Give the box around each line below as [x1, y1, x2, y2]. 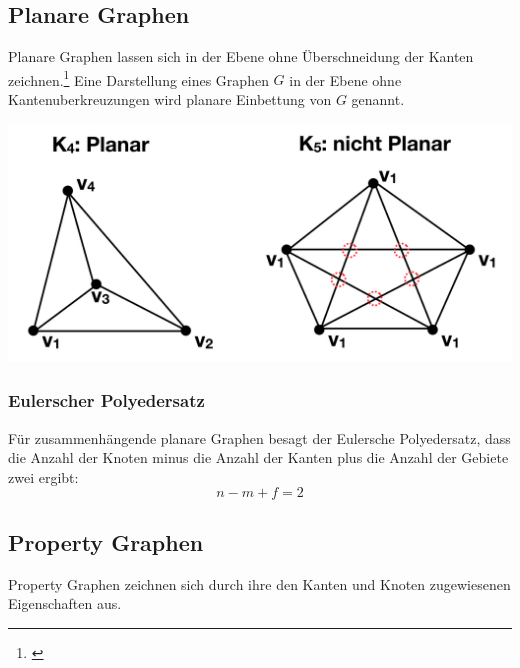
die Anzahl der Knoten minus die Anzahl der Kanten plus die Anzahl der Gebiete [8, 447, 509, 468]
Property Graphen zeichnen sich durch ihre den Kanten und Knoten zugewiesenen [8, 573, 511, 594]
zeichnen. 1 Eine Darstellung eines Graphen [8, 66, 269, 90]
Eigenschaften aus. [8, 593, 122, 614]
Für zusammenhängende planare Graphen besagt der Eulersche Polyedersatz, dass [8, 427, 511, 448]
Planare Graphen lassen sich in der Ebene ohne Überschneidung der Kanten [8, 46, 474, 67]
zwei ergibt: [8, 466, 79, 487]
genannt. [351, 89, 405, 110]
